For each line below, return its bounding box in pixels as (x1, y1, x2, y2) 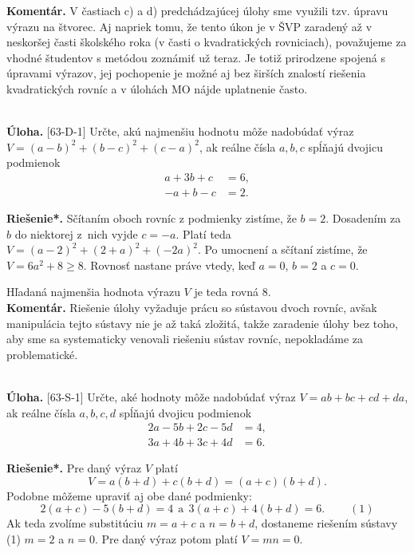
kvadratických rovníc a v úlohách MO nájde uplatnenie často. (6, 80, 308, 97)
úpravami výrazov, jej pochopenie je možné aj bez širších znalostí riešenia (6, 65, 366, 81)
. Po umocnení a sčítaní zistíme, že (197, 241, 368, 258)
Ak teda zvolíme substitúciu (6, 515, 144, 531)
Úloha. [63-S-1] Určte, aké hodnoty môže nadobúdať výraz (6, 388, 296, 405)
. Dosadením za (325, 210, 401, 226)
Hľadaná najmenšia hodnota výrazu (6, 283, 180, 300)
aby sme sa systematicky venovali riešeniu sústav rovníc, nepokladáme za (6, 330, 364, 347)
